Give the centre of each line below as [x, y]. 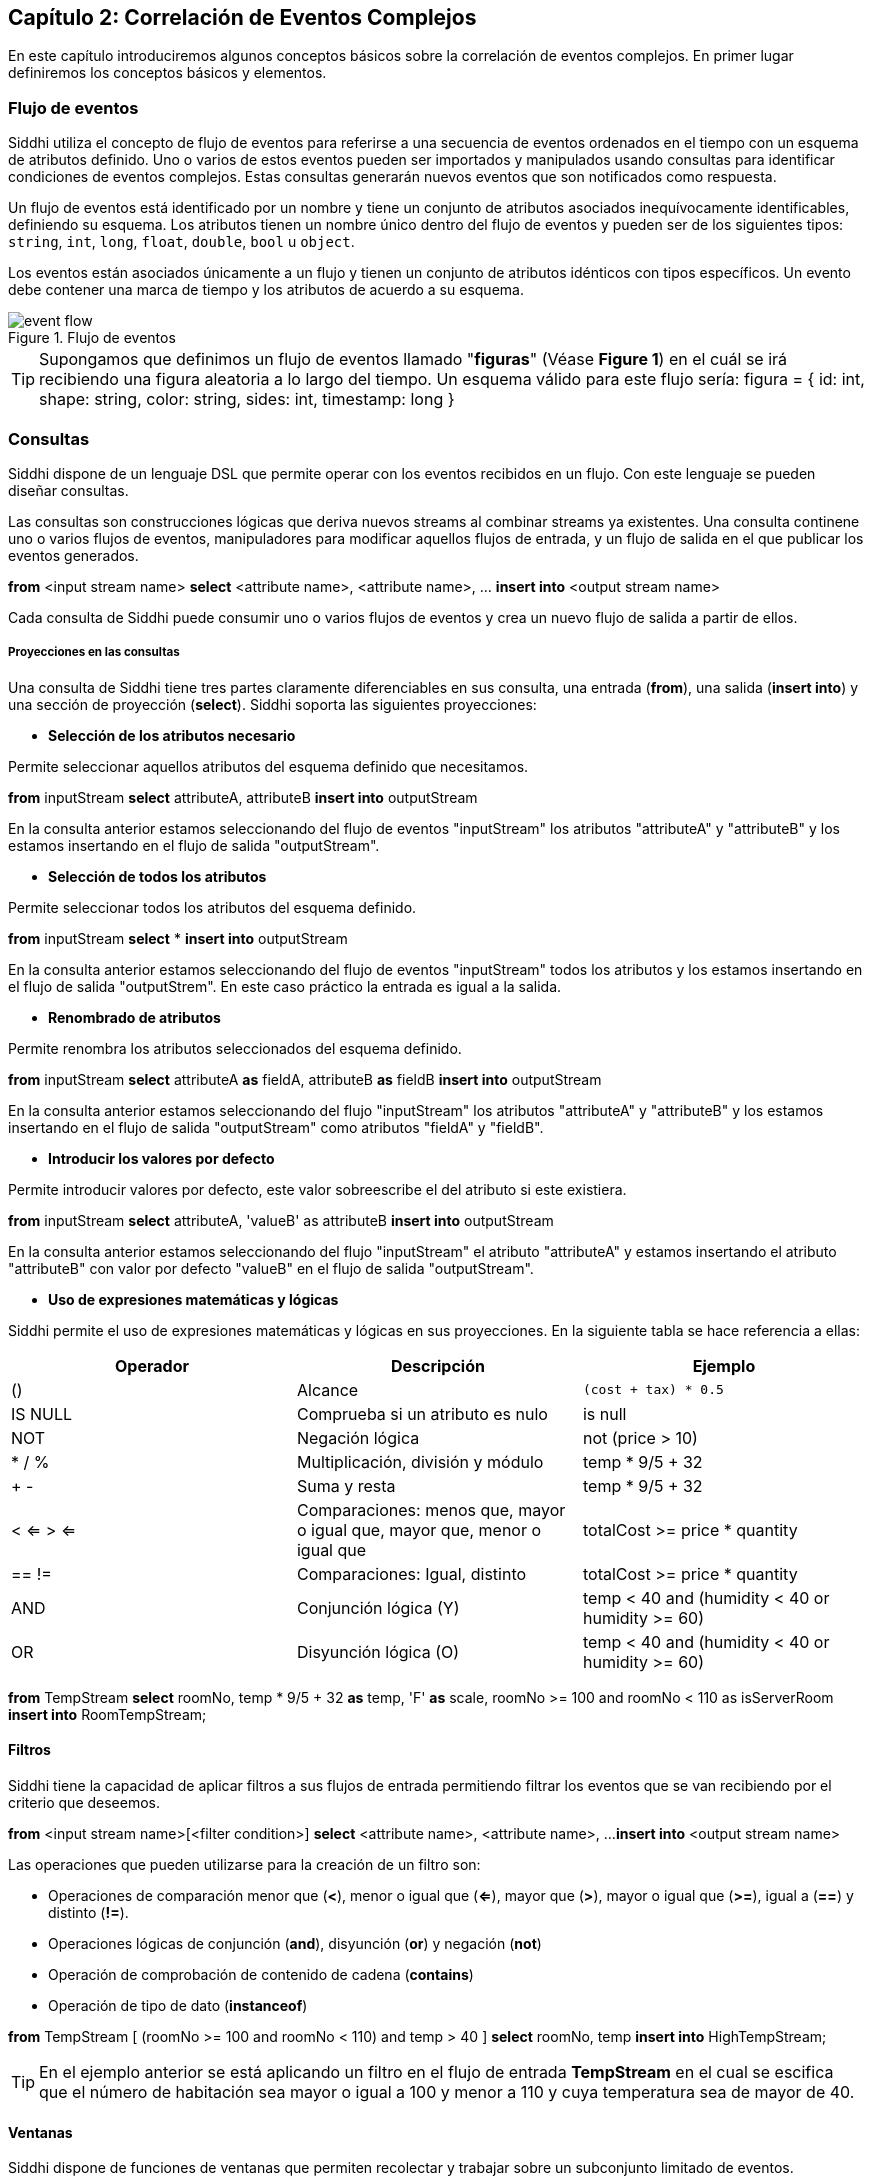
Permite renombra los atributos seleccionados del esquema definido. [235, 1048]
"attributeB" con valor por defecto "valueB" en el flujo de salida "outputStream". [271, 1268]
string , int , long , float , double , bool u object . [181, 242]
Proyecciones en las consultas [94, 652]
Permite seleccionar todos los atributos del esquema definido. [212, 907]
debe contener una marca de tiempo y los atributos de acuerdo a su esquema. [266, 290]
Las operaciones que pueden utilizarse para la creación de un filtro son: [244, 1864]
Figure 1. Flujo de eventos [92, 338]
